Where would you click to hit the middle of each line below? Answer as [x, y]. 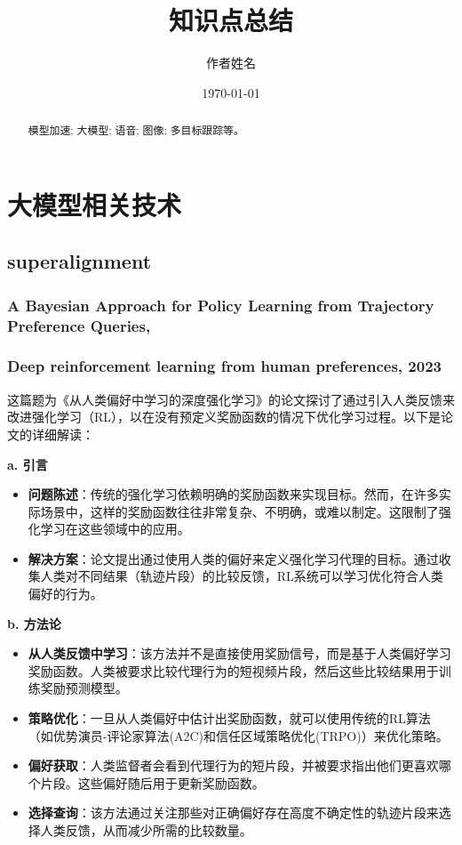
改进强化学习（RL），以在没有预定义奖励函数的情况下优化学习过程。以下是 [224, 417]
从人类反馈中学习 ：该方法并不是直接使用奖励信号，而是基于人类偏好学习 [239, 653]
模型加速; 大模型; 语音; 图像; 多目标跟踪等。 [136, 130]
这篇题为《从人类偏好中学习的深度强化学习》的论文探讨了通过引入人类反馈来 [231, 399]
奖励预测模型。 [84, 688]
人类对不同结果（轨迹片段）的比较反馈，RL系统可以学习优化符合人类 [242, 576]
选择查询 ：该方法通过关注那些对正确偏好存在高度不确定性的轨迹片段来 [233, 813]
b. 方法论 [34, 623]
